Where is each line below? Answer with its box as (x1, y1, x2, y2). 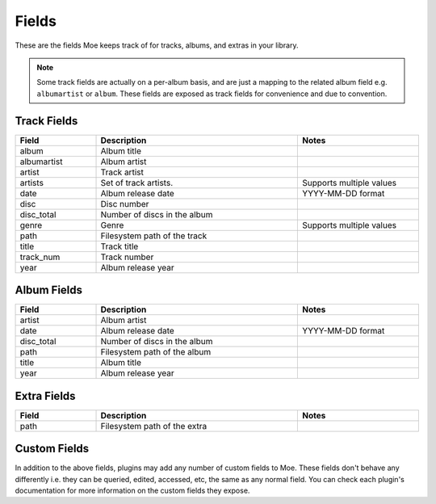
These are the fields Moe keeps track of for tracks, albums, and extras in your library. (15, 40, 299, 50)
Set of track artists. (100, 177, 174, 188)
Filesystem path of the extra (100, 420, 208, 431)
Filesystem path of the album (100, 346, 212, 358)
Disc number (100, 198, 149, 209)
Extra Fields (15, 388, 76, 403)
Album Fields (15, 283, 83, 297)
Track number (100, 251, 154, 262)
